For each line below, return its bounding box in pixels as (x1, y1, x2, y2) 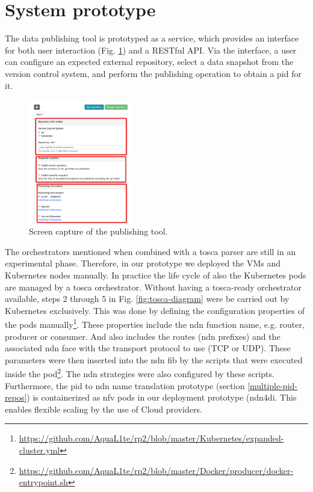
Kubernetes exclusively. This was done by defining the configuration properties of (5, 304, 305, 316)
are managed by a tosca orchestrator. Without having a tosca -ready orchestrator (5, 280, 302, 293)
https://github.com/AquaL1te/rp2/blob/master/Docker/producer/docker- (19, 464, 294, 476)
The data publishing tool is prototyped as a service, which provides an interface (5, 32, 299, 45)
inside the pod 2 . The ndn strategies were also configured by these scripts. (5, 366, 274, 380)
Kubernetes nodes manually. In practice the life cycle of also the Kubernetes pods (5, 269, 306, 281)
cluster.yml (19, 444, 60, 457)
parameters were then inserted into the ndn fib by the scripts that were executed (5, 353, 303, 366)
